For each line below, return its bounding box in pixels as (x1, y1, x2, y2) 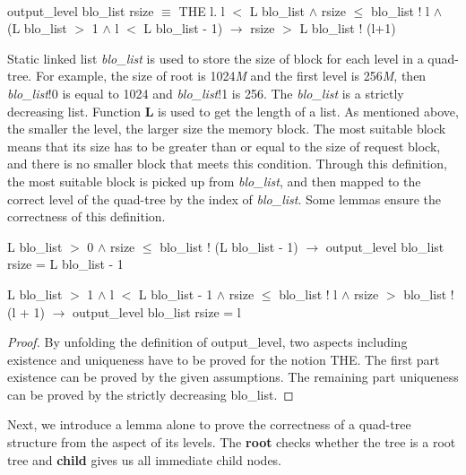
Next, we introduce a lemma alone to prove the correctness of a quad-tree (7, 415, 411, 434)
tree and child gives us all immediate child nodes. (7, 450, 282, 469)
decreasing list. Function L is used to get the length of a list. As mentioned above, (7, 101, 459, 120)
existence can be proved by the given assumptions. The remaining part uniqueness (7, 367, 459, 386)
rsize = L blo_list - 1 (7, 255, 124, 273)
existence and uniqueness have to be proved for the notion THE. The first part (7, 350, 440, 368)
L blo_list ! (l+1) (299, 19, 396, 38)
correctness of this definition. (7, 207, 166, 226)
